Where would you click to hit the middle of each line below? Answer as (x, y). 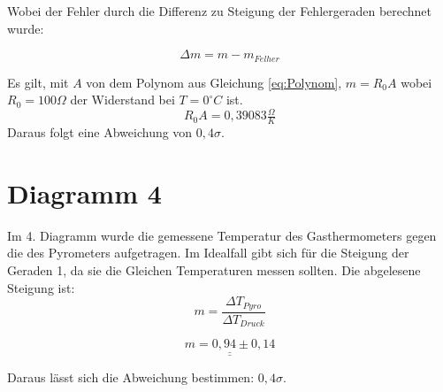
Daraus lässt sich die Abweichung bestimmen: (131, 377)
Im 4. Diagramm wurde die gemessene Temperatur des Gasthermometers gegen (222, 235)
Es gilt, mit (38, 82)
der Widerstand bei (122, 100)
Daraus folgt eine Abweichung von (100, 132)
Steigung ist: (41, 287)
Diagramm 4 (84, 192)
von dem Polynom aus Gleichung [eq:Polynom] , (214, 82)
